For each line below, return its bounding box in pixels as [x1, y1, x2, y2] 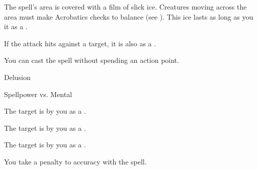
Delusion [4, 71, 31, 82]
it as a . [4, 21, 28, 32]
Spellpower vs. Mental [4, 89, 72, 99]
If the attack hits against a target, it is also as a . [4, 38, 156, 48]
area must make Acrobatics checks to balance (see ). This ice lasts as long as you [4, 11, 253, 22]
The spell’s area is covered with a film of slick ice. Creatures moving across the [4, 2, 247, 12]
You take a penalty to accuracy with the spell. [4, 156, 147, 166]
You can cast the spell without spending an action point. [4, 55, 179, 65]
